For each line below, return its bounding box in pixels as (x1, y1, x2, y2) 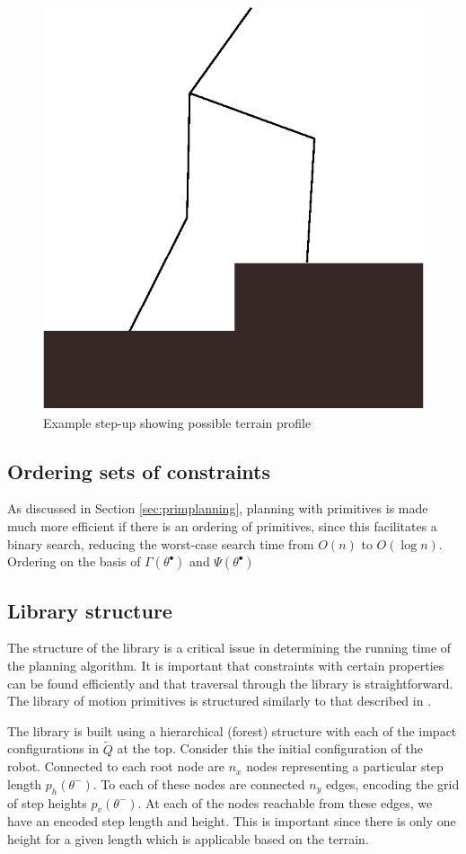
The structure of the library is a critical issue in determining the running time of (7, 638, 452, 657)
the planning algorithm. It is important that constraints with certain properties (7, 655, 444, 674)
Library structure (7, 596, 172, 624)
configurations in (7, 739, 100, 758)
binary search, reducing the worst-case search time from (7, 534, 314, 553)
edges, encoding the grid (325, 774, 460, 793)
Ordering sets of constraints (7, 457, 271, 485)
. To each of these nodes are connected (92, 774, 305, 793)
